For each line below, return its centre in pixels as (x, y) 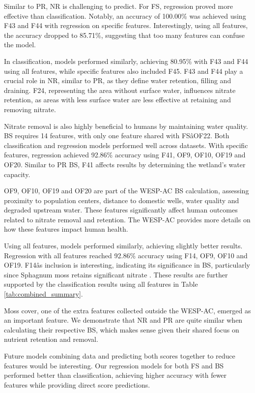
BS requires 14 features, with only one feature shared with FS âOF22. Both (117, 136)
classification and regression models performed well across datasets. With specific (126, 145)
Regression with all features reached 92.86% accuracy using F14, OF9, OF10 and (126, 255)
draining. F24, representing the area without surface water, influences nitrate (120, 90)
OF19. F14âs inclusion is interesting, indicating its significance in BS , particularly (127, 265)
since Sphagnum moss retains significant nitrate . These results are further (116, 274)
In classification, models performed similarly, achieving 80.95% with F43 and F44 (126, 61)
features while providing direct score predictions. (77, 384)
